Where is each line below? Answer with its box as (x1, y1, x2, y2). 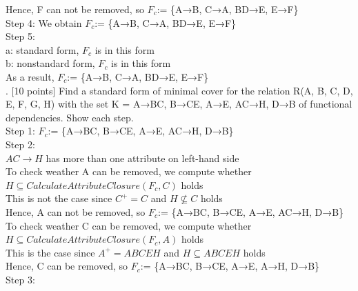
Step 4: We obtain (6, 15, 82, 30)
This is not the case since (6, 191, 112, 205)
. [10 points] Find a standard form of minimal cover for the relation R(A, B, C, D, (6, 83, 353, 97)
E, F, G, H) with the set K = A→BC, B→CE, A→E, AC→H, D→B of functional (6, 97, 352, 111)
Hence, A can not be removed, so (6, 204, 146, 219)
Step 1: (6, 123, 35, 138)
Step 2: (6, 137, 35, 151)
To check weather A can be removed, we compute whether (6, 164, 252, 179)
